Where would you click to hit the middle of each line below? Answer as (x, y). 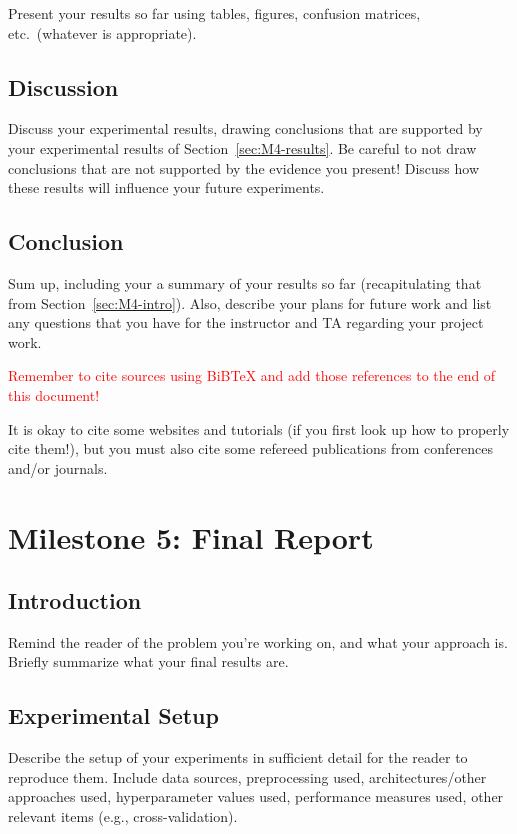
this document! (54, 394)
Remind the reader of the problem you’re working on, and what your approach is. (258, 641)
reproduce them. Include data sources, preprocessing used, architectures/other (247, 776)
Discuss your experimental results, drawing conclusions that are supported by (245, 128)
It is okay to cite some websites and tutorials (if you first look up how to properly (259, 428)
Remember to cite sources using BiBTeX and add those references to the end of (252, 375)
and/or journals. (58, 467)
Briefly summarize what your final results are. (148, 661)
